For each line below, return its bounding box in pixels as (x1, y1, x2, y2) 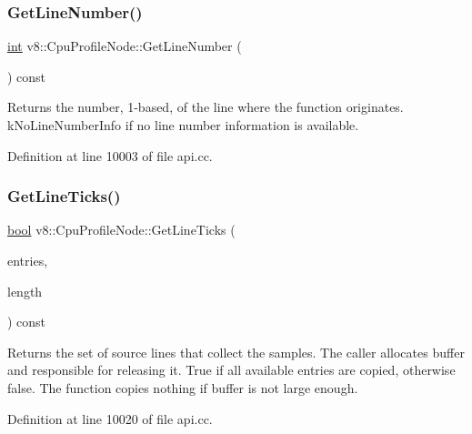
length (7, 281, 43, 300)
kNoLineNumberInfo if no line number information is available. (7, 116, 359, 134)
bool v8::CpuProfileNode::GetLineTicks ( (7, 220, 236, 239)
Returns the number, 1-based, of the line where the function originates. (7, 97, 404, 116)
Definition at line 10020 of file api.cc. (7, 409, 213, 428)
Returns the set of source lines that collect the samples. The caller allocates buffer (7, 342, 465, 361)
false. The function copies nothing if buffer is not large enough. (7, 378, 358, 397)
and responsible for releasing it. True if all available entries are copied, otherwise (7, 360, 456, 379)
